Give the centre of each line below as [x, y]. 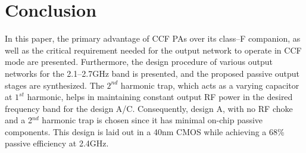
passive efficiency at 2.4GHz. [57, 143]
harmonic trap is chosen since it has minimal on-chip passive [152, 120]
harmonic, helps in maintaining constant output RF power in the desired [160, 97]
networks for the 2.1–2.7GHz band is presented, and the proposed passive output [152, 73]
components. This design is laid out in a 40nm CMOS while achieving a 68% [145, 131]
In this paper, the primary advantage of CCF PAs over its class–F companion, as [153, 38]
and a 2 [18, 120]
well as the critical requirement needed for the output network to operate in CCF [153, 50]
